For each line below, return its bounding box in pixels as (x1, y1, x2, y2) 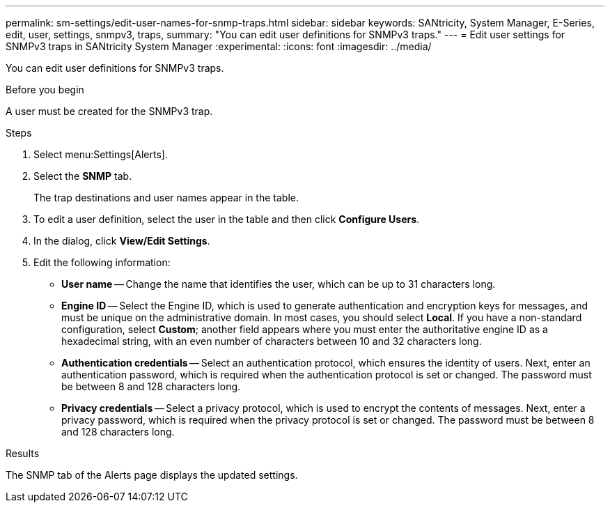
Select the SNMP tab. (33, 170, 132, 182)
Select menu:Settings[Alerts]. (33, 148, 168, 160)
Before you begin (6, 84, 84, 95)
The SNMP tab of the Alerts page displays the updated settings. (6, 469, 298, 481)
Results (6, 447, 40, 459)
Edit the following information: (33, 256, 171, 268)
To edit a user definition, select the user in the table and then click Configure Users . (33, 213, 420, 225)
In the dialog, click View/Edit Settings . (33, 235, 210, 247)
